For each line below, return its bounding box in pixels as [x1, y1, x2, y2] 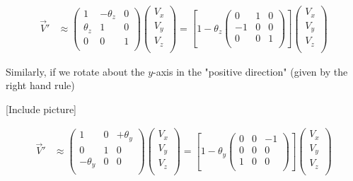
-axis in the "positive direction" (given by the [153, 64, 348, 78]
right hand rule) [6, 78, 75, 93]
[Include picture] [6, 101, 77, 116]
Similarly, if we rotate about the [6, 64, 145, 78]
